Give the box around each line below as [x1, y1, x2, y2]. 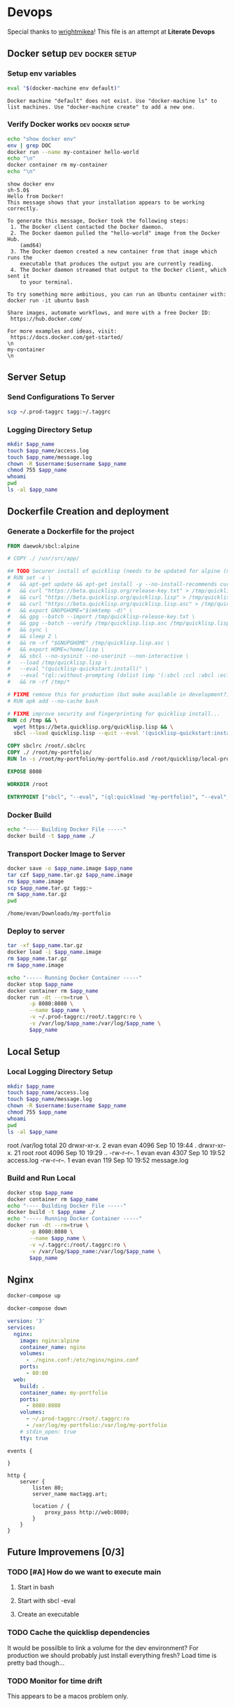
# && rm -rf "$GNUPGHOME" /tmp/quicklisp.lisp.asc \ [7, 639, 171, 647]
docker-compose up [7, 1292, 61, 1299]
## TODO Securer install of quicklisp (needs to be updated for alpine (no [7, 568, 233, 575]
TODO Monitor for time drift [7, 1675, 103, 1685]
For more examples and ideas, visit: [7, 328, 117, 335]
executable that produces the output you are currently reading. [20, 261, 215, 268]
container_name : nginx [20, 1343, 86, 1350]
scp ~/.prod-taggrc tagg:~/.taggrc [7, 408, 111, 415]
